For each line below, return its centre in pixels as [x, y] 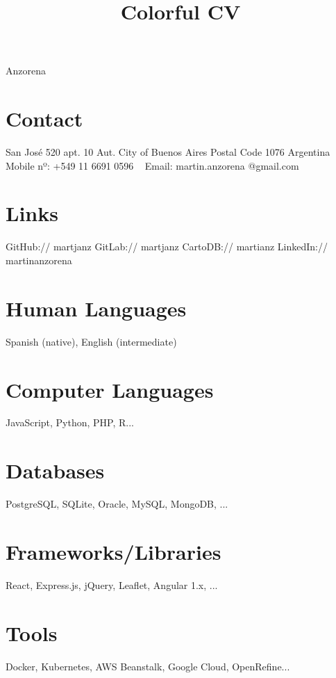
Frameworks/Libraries [114, 551]
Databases [55, 470]
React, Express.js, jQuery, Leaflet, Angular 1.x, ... [112, 584]
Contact [44, 119]
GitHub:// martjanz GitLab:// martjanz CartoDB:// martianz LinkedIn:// [167, 247]
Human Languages [96, 308]
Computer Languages [110, 389]
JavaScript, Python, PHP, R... [70, 422]
